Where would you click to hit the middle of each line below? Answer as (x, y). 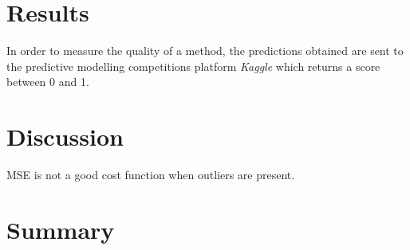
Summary (61, 229)
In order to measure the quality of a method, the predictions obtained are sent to (205, 51)
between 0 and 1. (48, 82)
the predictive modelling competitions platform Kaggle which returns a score (193, 66)
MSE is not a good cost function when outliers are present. (151, 175)
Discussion (65, 137)
